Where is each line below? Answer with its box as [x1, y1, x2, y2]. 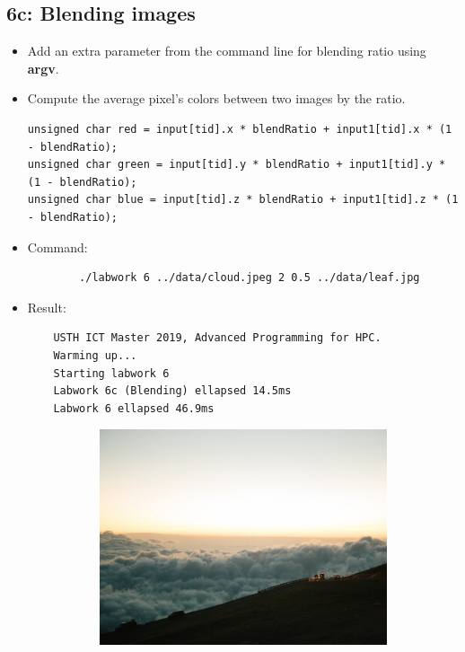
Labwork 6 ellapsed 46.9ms [53, 401, 215, 415]
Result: [27, 297, 66, 316]
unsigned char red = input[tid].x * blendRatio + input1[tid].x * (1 [27, 122, 452, 136]
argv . [27, 58, 59, 77]
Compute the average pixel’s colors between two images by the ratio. [27, 89, 406, 108]
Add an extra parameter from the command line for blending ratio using [27, 41, 426, 60]
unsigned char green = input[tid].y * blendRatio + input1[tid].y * [27, 158, 446, 172]
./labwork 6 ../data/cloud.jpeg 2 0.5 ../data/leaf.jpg [79, 271, 420, 285]
